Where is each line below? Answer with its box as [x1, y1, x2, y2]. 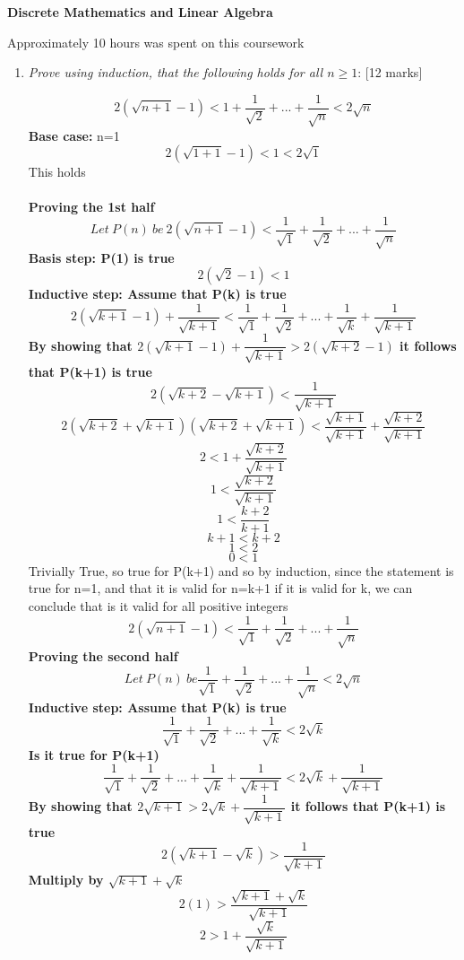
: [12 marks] [357, 63, 423, 82]
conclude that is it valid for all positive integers [28, 596, 288, 615]
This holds [28, 162, 86, 181]
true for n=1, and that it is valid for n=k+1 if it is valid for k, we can [28, 579, 413, 598]
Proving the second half [28, 647, 178, 666]
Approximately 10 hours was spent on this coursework [7, 32, 305, 51]
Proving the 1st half [28, 197, 155, 216]
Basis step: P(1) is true [28, 248, 175, 266]
